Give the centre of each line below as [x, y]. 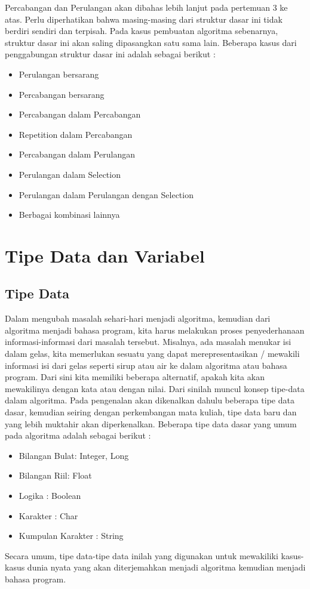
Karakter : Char [48, 515]
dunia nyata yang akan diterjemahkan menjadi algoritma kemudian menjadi [166, 567]
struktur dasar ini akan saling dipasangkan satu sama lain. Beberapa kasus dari [151, 42]
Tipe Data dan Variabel [105, 255]
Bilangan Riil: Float [55, 475]
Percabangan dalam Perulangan [77, 154]
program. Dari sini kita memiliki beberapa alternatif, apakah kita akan [135, 377]
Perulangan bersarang [59, 74]
